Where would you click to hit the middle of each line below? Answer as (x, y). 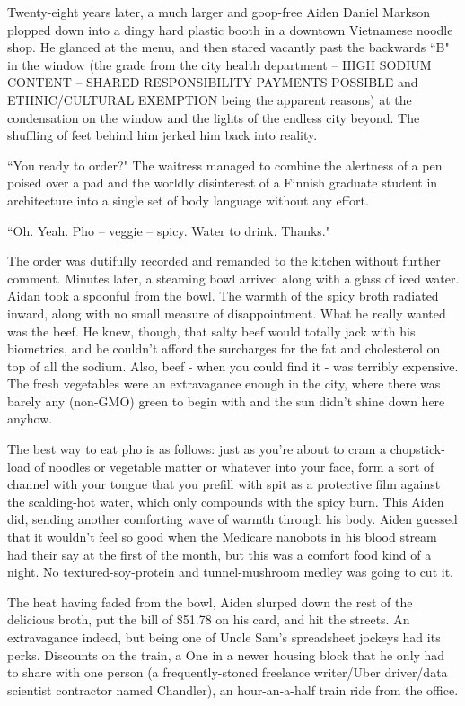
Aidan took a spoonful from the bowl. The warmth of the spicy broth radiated (223, 296)
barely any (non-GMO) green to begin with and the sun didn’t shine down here (226, 401)
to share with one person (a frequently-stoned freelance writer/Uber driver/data (228, 672)
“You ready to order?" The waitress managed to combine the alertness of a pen (225, 165)
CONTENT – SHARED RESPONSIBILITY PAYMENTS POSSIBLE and (213, 82)
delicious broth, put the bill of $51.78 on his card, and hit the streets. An (209, 619)
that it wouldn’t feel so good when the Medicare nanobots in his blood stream (222, 537)
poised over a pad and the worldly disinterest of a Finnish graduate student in (223, 183)
